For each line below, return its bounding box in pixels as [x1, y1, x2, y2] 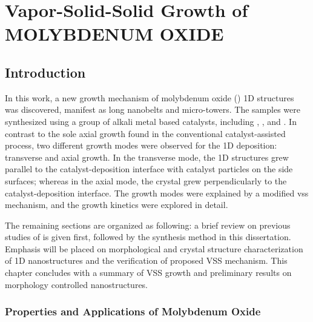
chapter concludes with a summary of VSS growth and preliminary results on [5, 266, 292, 279]
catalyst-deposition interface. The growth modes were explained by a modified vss [5, 186, 309, 199]
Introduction [5, 62, 86, 81]
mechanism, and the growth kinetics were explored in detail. [5, 198, 228, 211]
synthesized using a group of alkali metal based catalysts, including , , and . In [5, 115, 297, 127]
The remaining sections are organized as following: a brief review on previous [5, 218, 291, 231]
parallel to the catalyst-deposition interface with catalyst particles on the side [5, 163, 293, 175]
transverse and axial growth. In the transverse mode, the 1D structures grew [5, 150, 289, 163]
